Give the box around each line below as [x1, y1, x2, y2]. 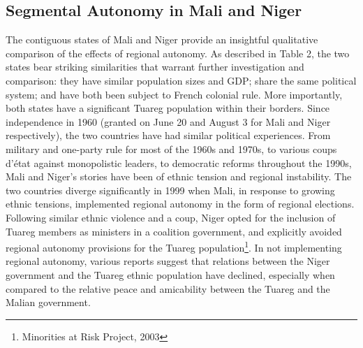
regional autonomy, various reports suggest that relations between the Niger [6, 254, 330, 268]
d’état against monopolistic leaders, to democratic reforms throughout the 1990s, [6, 155, 352, 170]
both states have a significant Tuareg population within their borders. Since [6, 101, 330, 115]
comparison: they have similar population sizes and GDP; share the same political [6, 73, 357, 87]
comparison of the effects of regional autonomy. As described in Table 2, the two [6, 45, 350, 60]
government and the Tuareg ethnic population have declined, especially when [6, 267, 335, 282]
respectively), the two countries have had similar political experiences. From [6, 128, 331, 143]
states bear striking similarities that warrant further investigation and [6, 59, 304, 74]
